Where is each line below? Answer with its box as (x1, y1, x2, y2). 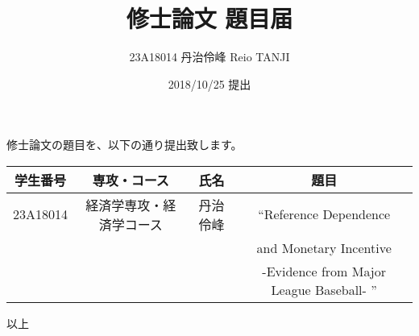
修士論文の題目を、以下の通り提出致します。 (6, 136, 243, 153)
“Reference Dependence (258, 205, 391, 224)
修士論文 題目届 (126, 2, 293, 35)
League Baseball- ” (271, 280, 377, 299)
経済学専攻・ (85, 195, 164, 214)
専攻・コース (92, 170, 169, 189)
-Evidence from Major (262, 261, 387, 280)
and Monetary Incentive (256, 238, 392, 257)
